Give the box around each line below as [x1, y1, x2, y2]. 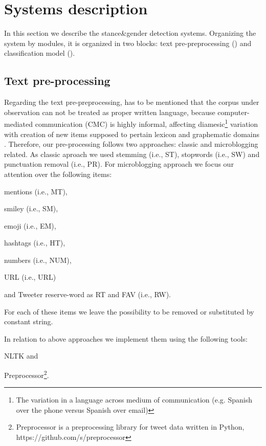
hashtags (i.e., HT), [4, 237, 65, 248]
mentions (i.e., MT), [4, 186, 68, 196]
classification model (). [4, 48, 75, 58]
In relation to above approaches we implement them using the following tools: [4, 333, 248, 344]
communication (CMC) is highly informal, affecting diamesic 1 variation [35, 117, 258, 129]
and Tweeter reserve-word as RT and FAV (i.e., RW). [4, 289, 171, 300]
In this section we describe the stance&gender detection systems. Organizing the [4, 28, 256, 38]
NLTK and [4, 350, 38, 361]
